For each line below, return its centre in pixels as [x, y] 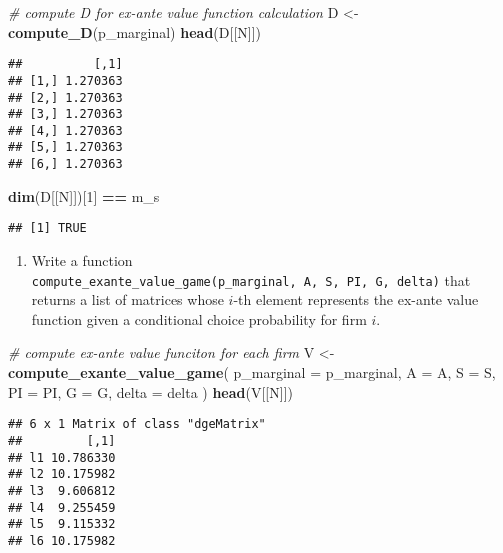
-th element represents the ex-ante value [356, 299]
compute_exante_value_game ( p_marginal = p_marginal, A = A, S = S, [252, 372]
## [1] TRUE [47, 228]
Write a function [82, 260]
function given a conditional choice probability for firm [199, 318]
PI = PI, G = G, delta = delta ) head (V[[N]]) [150, 391]
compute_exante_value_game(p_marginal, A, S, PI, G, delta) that [251, 279]
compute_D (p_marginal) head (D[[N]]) [134, 31]
